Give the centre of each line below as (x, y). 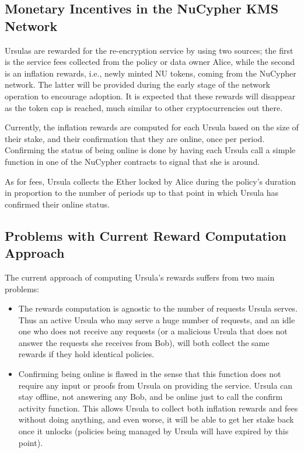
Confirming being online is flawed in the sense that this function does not (150, 374)
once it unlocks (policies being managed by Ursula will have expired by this (153, 431)
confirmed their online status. (57, 204)
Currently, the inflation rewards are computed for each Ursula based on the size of (152, 127)
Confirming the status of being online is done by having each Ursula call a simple (150, 150)
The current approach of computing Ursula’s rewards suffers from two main (140, 277)
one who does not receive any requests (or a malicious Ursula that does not (153, 331)
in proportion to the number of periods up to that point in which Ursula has (142, 193)
